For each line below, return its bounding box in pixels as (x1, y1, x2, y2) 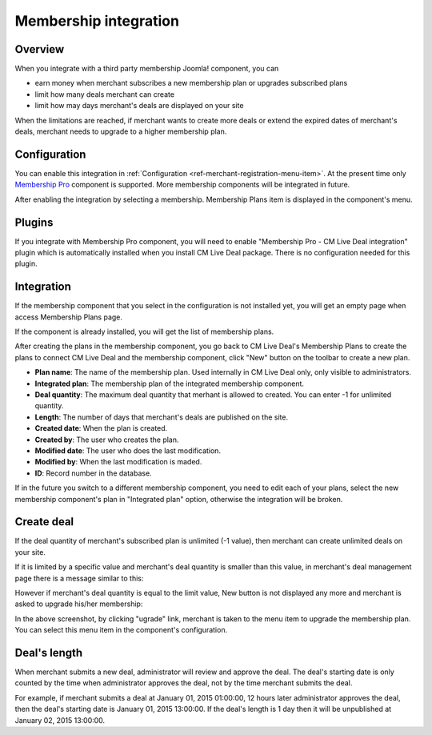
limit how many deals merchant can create (34, 89, 175, 99)
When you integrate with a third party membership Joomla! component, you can (14, 64, 279, 74)
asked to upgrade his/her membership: (14, 599, 143, 608)
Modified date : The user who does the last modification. (34, 445, 222, 456)
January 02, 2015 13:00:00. (14, 715, 106, 725)
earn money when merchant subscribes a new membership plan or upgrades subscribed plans (34, 78, 348, 88)
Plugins (14, 215, 54, 229)
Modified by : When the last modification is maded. (34, 457, 202, 467)
